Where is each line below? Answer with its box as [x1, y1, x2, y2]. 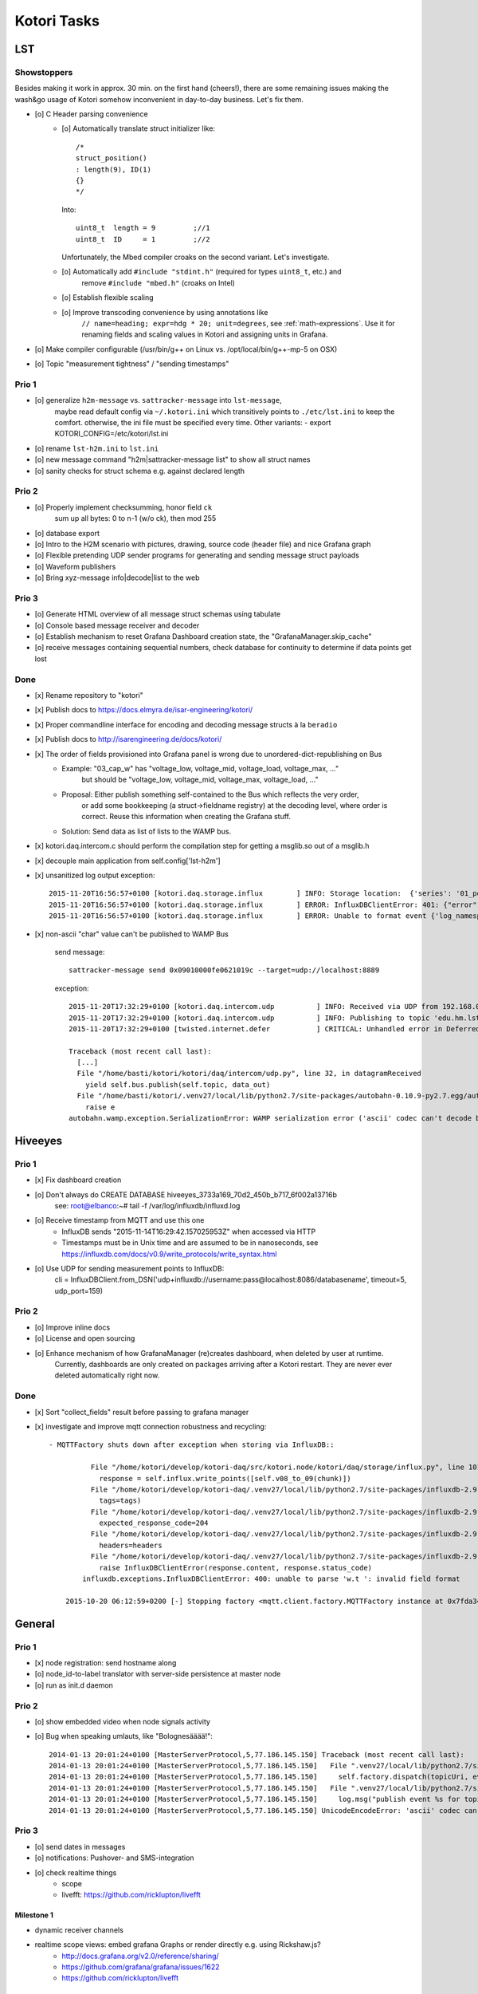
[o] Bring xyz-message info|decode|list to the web [34, 573, 200, 582]
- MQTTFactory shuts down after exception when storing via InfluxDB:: [49, 1440, 335, 1449]
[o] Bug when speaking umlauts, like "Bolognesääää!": [34, 1732, 213, 1741]
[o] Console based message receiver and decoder [34, 621, 200, 630]
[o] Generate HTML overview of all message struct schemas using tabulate [34, 609, 281, 619]
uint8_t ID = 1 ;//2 [76, 234, 210, 243]
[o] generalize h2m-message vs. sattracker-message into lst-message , [34, 396, 282, 405]
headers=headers [99, 1540, 163, 1550]
